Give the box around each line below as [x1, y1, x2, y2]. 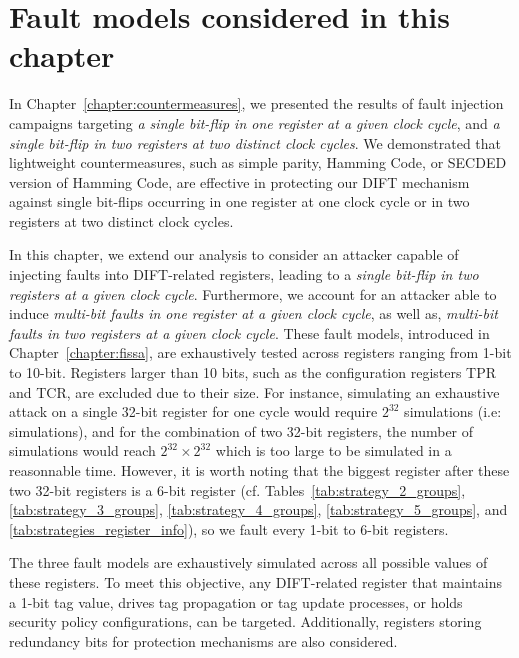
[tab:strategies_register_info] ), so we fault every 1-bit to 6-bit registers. [9, 518, 449, 539]
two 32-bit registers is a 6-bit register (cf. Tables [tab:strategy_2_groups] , [9, 479, 466, 500]
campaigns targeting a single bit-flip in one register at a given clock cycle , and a [9, 112, 500, 133]
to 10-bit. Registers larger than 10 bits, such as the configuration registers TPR [9, 362, 497, 383]
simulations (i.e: [404, 401, 502, 422]
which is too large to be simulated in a [215, 440, 452, 461]
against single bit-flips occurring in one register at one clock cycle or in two [9, 191, 470, 212]
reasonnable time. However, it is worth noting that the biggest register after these [9, 460, 510, 480]
